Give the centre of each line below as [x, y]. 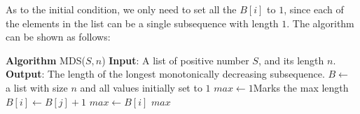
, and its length [291, 60]
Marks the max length [301, 87]
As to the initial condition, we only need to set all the [121, 9]
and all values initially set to [141, 87]
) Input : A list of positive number [175, 60]
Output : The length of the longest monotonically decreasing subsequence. [165, 74]
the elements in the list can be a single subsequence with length [142, 23]
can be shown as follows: [58, 37]
